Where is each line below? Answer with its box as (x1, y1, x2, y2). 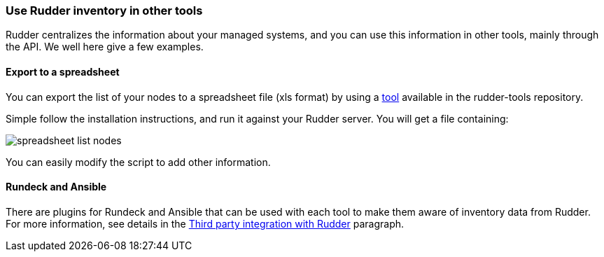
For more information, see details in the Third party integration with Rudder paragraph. (6, 217, 405, 230)
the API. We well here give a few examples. (6, 41, 204, 53)
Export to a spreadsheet (6, 65, 120, 78)
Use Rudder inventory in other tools (6, 4, 203, 18)
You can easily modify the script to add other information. (6, 155, 271, 168)
